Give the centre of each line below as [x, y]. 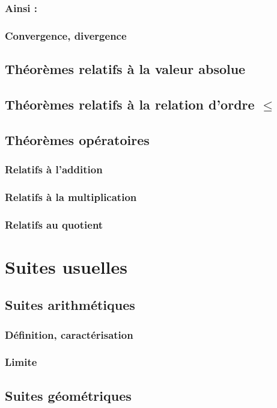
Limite [21, 362]
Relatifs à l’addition [54, 169]
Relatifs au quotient [54, 224]
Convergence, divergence [66, 35]
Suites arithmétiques [70, 305]
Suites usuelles [66, 266]
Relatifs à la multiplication [71, 196]
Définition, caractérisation [69, 334]
